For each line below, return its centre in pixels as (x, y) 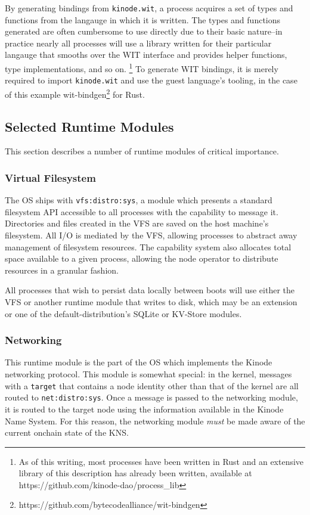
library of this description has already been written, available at (135, 473)
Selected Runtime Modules (89, 126)
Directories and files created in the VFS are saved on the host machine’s (137, 223)
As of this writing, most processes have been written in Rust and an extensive (161, 461)
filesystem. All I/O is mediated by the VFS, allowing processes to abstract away (151, 235)
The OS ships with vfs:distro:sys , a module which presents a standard (139, 200)
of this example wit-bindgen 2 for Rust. (75, 93)
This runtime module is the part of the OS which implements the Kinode (139, 362)
